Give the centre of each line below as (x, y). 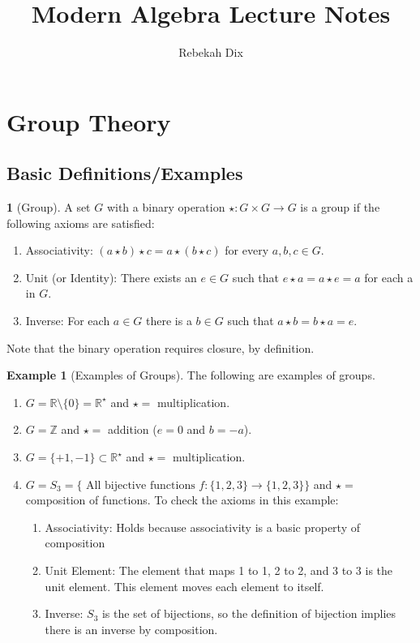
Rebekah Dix (211, 52)
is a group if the (340, 207)
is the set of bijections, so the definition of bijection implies (249, 613)
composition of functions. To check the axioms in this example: (182, 500)
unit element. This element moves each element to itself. (184, 586)
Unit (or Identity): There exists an (111, 277)
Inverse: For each (68, 321)
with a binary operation (166, 207)
